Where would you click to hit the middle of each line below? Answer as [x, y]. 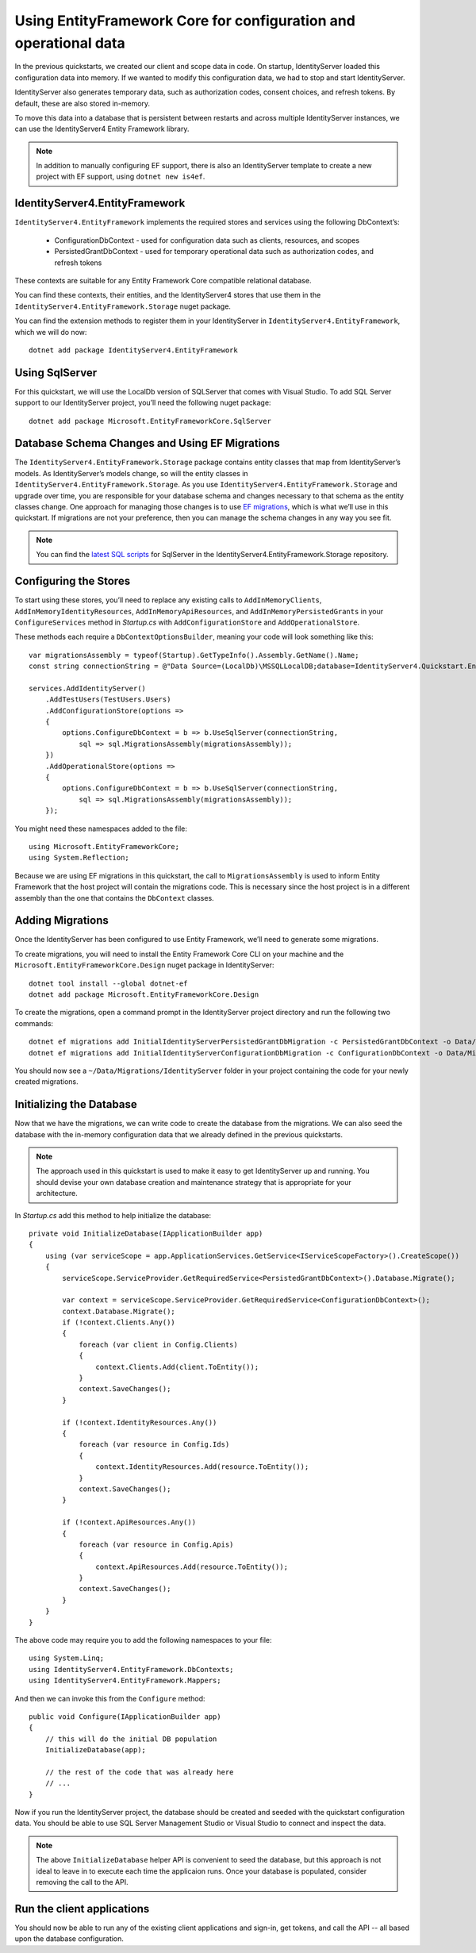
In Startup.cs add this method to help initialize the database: [113, 1215]
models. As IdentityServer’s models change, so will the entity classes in [132, 473]
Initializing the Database [76, 1104]
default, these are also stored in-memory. [83, 103]
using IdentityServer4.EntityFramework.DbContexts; [131, 1669]
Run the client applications [82, 1909]
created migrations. [46, 1082]
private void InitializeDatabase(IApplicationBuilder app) [146, 1233]
